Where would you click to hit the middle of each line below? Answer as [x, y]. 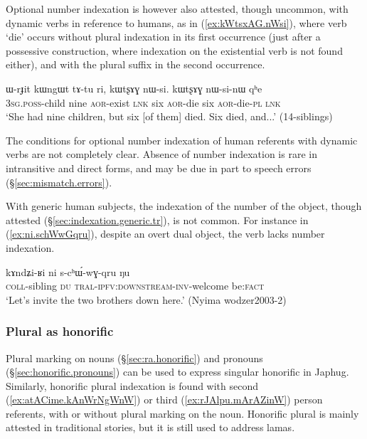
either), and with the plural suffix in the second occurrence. [135, 64]
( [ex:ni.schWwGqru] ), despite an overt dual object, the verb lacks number [165, 234]
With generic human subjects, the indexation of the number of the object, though [184, 206]
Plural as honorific [60, 331]
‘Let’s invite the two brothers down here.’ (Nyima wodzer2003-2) [146, 299]
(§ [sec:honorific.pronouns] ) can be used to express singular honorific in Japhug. [177, 372]
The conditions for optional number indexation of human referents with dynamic [182, 140]
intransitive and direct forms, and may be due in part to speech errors [159, 168]
